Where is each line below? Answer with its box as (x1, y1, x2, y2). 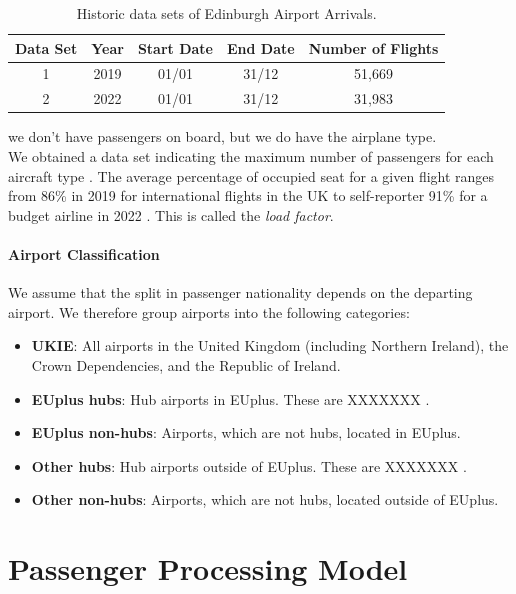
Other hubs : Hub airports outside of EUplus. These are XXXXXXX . (31, 455, 467, 476)
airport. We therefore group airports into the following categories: (8, 301, 410, 322)
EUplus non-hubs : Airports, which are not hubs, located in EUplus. (31, 422, 461, 443)
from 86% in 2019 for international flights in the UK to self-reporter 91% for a (8, 185, 488, 206)
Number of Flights (308, 37, 439, 58)
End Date (226, 37, 295, 58)
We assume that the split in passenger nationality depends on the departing (8, 282, 473, 303)
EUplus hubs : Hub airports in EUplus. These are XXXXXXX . (31, 388, 430, 409)
